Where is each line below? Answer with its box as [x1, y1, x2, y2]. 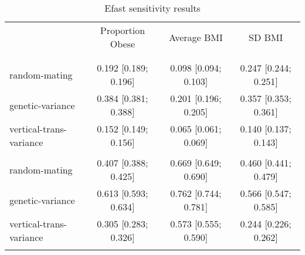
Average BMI [168, 30, 223, 44]
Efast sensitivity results [104, 1, 201, 15]
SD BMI [249, 30, 283, 44]
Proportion [100, 23, 145, 37]
